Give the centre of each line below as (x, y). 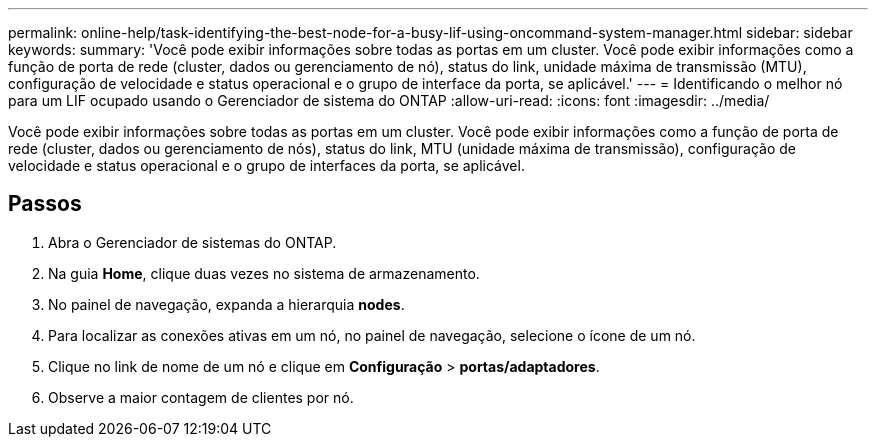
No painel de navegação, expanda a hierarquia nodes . (226, 304)
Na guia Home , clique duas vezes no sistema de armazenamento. (264, 273)
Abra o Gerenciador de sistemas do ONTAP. (192, 242)
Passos (45, 204)
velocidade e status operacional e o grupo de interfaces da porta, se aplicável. (266, 165)
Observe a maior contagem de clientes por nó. (201, 397)
